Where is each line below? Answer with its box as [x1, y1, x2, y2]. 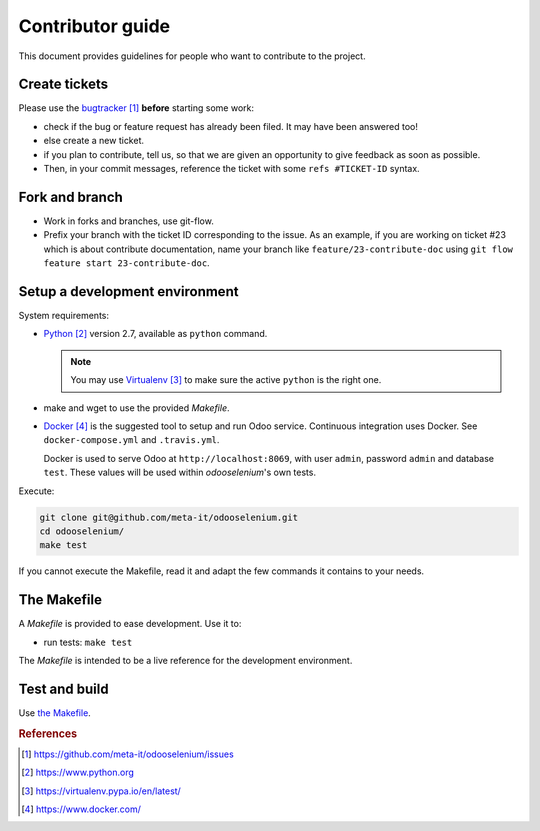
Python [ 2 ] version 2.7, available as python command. [43, 328, 268, 340]
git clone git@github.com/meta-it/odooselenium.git [39, 511, 299, 523]
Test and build [18, 680, 109, 697]
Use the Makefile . [18, 706, 92, 719]
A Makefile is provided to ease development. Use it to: [18, 618, 242, 630]
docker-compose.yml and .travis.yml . [43, 434, 220, 446]
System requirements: [18, 310, 110, 321]
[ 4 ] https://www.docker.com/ [21, 803, 142, 815]
